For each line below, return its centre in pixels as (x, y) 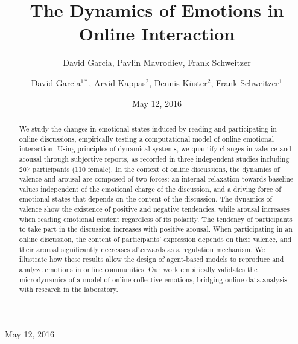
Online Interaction (157, 33)
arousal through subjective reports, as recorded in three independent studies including (154, 158)
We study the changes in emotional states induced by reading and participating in (148, 128)
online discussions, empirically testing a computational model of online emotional (146, 139)
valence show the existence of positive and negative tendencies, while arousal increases (154, 209)
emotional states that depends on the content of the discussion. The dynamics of (146, 199)
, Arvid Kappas (117, 82)
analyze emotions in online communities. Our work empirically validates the (138, 269)
